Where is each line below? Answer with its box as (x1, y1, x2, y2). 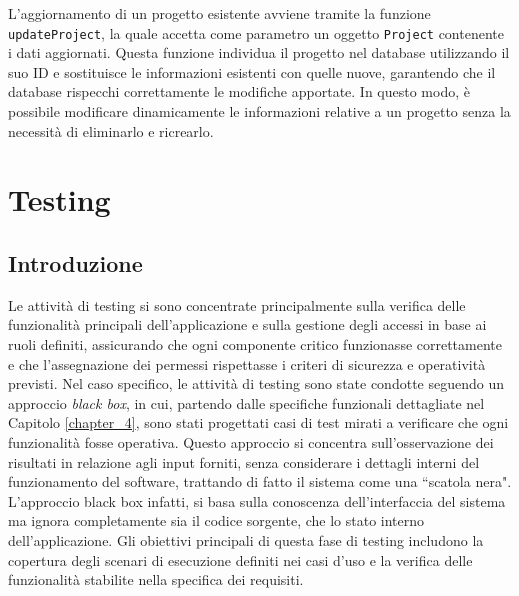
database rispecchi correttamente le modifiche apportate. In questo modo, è (8, 81, 470, 102)
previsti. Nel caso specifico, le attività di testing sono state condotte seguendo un (8, 373, 504, 394)
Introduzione (8, 247, 143, 278)
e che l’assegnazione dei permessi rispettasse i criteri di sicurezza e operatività (8, 353, 486, 374)
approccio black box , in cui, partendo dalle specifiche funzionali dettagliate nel (8, 392, 485, 413)
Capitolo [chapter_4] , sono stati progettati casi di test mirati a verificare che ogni (8, 412, 509, 433)
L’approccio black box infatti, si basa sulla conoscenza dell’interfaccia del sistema (8, 490, 506, 511)
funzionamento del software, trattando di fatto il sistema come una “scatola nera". (8, 471, 512, 492)
